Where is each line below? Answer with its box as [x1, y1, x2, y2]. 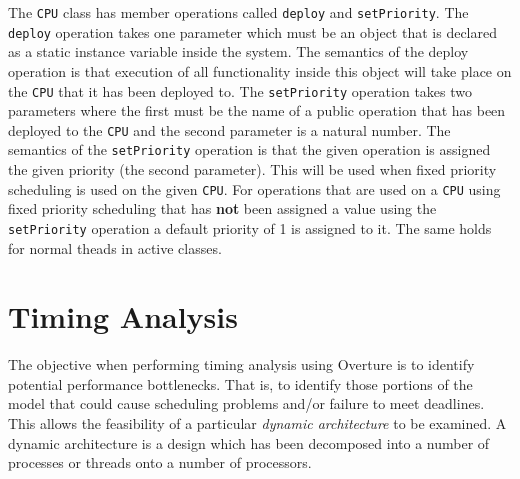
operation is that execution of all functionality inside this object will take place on [8, 60, 512, 81]
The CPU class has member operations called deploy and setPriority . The [8, 2, 469, 22]
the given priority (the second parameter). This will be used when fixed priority [8, 159, 497, 180]
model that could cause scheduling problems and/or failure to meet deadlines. [8, 393, 485, 414]
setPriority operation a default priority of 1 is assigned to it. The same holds [8, 217, 492, 238]
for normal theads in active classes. [8, 237, 222, 258]
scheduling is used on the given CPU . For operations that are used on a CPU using [8, 178, 501, 199]
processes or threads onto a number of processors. [8, 452, 312, 473]
